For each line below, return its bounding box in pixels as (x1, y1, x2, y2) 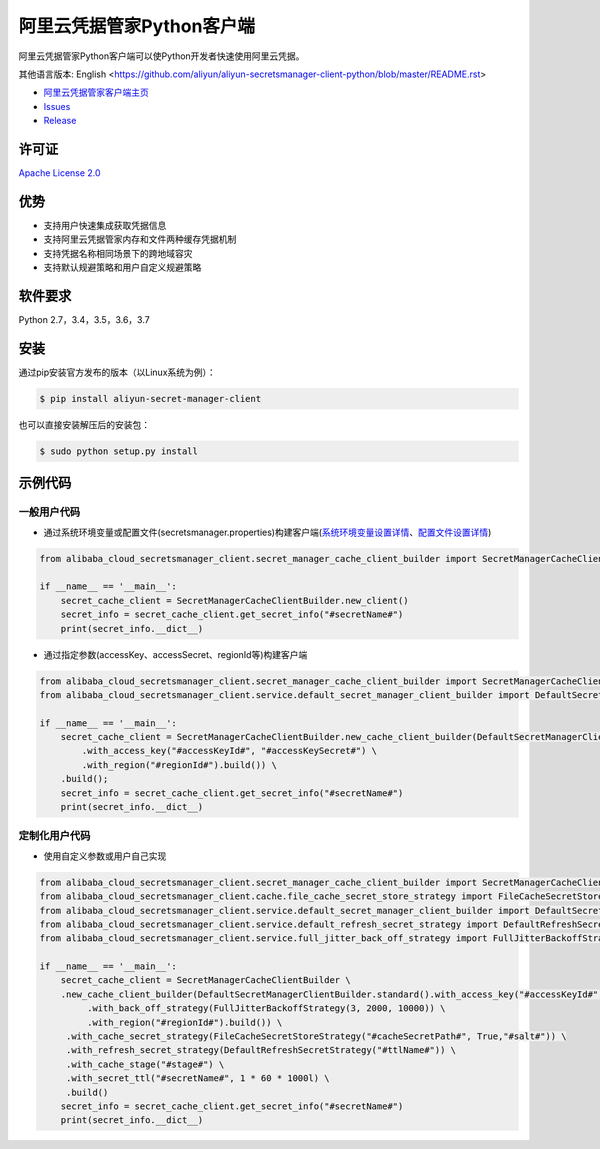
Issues (43, 100, 71, 112)
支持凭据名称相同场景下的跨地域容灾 (43, 247, 193, 259)
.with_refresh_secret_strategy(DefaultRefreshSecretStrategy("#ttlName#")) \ (65, 1045, 457, 1056)
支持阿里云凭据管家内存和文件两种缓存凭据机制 (43, 233, 237, 245)
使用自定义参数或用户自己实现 (43, 850, 167, 862)
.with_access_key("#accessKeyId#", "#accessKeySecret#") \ (81, 745, 378, 757)
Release (43, 115, 77, 127)
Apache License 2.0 (18, 167, 101, 179)
